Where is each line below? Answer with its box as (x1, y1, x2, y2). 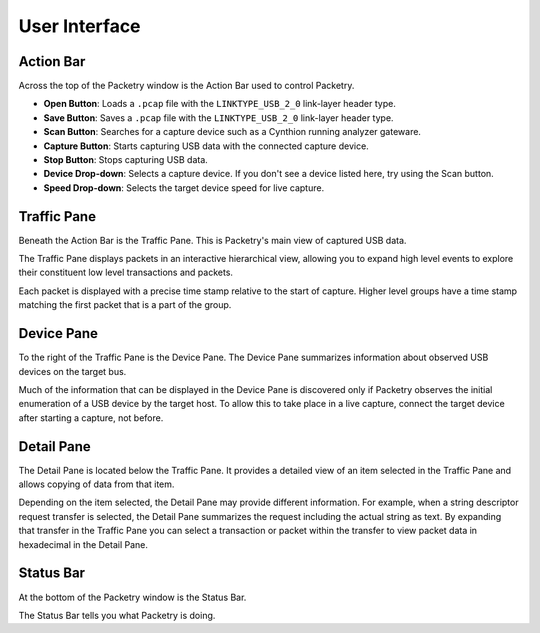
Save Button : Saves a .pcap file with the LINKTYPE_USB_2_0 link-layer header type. (43, 111, 394, 124)
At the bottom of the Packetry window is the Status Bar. (18, 591, 247, 603)
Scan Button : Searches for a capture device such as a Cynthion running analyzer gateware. (43, 126, 422, 138)
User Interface (18, 15, 141, 37)
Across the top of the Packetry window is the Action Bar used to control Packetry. (18, 80, 355, 92)
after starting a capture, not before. (18, 411, 164, 424)
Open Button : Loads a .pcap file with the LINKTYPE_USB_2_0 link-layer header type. (43, 98, 397, 110)
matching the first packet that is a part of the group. (18, 299, 232, 311)
